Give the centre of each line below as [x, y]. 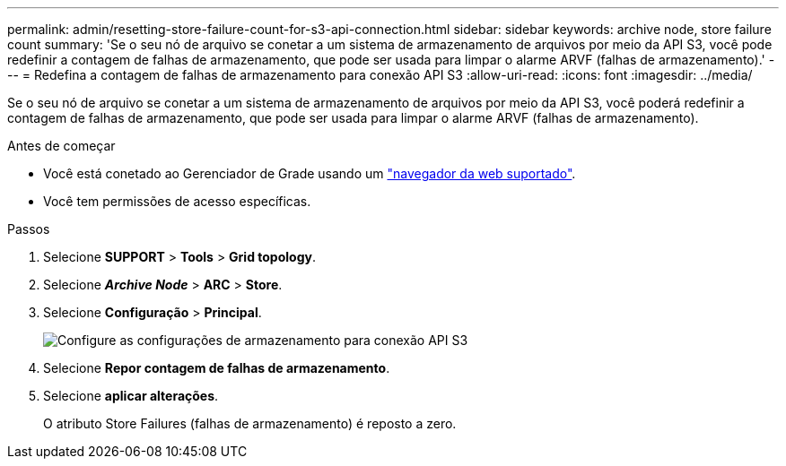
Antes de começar [61, 146]
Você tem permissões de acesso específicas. [177, 201]
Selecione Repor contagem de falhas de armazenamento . [217, 368]
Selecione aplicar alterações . [131, 396]
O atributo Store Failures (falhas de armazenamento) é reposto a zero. [250, 423]
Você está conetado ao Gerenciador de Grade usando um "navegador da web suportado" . [310, 173]
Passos [29, 229]
